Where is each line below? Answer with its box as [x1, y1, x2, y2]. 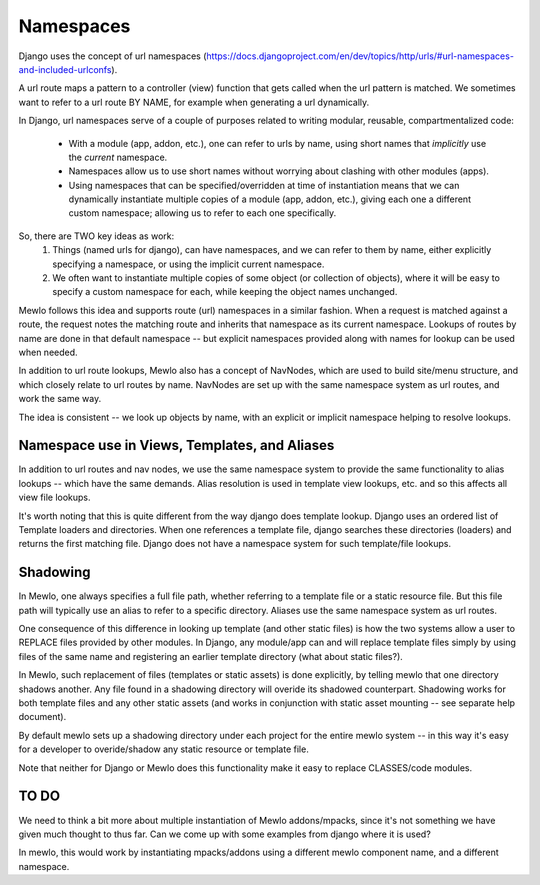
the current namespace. [68, 151, 168, 163]
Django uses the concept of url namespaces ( [18, 50, 207, 62]
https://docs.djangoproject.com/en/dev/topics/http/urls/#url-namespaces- [206, 50, 515, 62]
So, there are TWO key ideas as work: [18, 230, 175, 242]
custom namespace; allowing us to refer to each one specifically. [68, 207, 337, 219]
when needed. [18, 346, 79, 358]
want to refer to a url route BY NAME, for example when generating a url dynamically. [18, 96, 370, 108]
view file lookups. [18, 491, 91, 504]
